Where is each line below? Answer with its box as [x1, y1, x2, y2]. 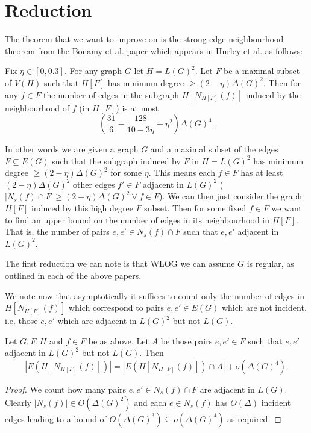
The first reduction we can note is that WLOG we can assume [5, 257, 235, 270]
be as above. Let [88, 334, 149, 347]
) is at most [116, 101, 159, 114]
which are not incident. [221, 301, 307, 314]
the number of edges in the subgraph [43, 88, 180, 101]
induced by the [245, 88, 301, 101]
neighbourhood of [5, 101, 70, 114]
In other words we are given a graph [5, 143, 139, 155]
